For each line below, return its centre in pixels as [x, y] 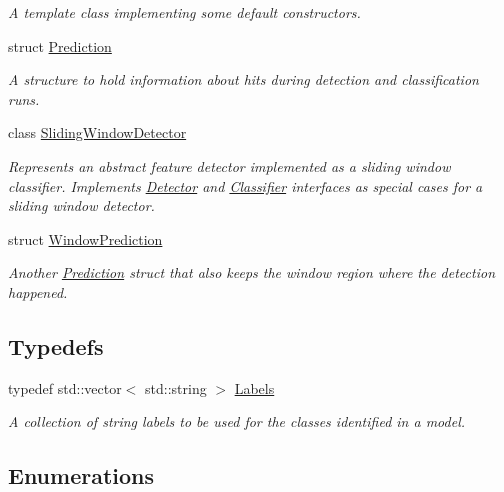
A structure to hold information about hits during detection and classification [243, 79]
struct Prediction [60, 45]
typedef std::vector [65, 387]
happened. [38, 291]
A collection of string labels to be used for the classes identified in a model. [237, 421]
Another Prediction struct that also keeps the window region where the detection [252, 272]
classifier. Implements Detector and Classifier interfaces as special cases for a [245, 185]
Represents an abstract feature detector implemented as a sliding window [229, 165]
